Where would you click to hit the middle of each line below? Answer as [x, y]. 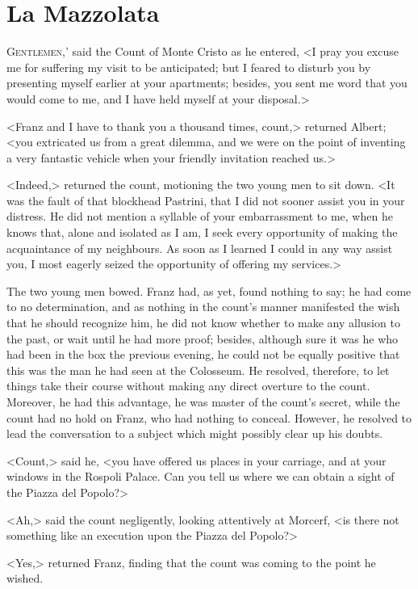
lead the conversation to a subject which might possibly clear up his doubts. [195, 433]
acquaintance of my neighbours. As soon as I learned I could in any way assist [200, 248]
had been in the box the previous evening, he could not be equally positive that [203, 354]
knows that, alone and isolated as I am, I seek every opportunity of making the [202, 232]
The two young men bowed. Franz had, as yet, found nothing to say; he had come [209, 290]
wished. [25, 578]
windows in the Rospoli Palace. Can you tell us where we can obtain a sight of [201, 476]
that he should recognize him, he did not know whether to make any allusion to [203, 323]
